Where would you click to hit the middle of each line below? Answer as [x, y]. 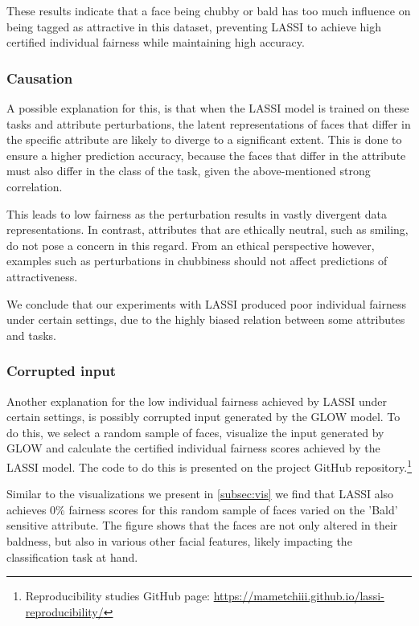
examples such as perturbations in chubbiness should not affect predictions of [197, 261]
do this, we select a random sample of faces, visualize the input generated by [195, 432]
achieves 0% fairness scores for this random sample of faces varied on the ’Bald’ [202, 509]
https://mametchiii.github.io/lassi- [299, 596]
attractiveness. [42, 276]
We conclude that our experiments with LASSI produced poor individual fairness [206, 303]
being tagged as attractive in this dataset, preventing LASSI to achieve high [194, 26]
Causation [40, 78]
